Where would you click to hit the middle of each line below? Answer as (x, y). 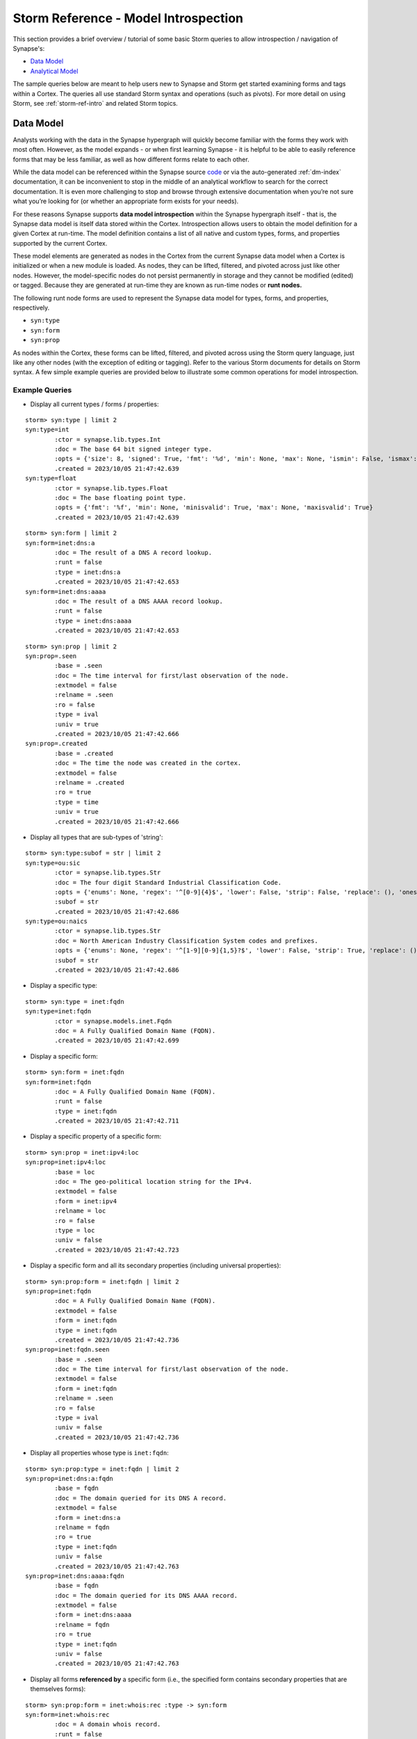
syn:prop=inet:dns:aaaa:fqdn (75, 1576)
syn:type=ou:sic (53, 863)
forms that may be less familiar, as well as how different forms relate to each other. (131, 159)
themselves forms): (58, 1689)
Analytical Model (54, 71)
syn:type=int (47, 430)
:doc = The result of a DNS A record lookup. (133, 553)
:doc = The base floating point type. (121, 498)
